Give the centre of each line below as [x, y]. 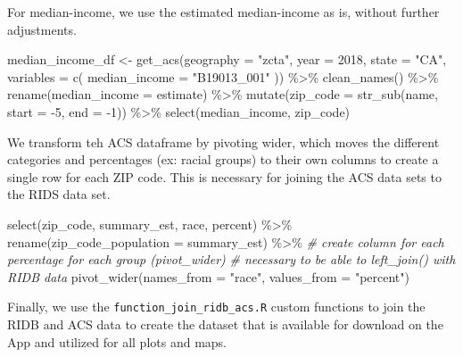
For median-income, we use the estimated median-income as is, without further [223, 12]
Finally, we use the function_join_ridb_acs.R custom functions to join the [216, 307]
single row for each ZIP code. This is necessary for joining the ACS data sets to [224, 176]
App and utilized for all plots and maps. [117, 341]
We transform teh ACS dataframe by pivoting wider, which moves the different [223, 141]
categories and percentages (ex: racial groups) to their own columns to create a [223, 159]
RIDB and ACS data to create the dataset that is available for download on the [225, 324]
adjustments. [42, 29]
